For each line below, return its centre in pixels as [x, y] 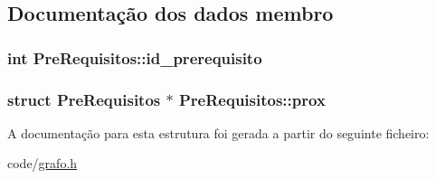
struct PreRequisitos [84, 99]
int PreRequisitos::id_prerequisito [135, 57]
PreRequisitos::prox [252, 99]
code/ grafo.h [43, 163]
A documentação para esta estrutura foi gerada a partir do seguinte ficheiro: [218, 132]
